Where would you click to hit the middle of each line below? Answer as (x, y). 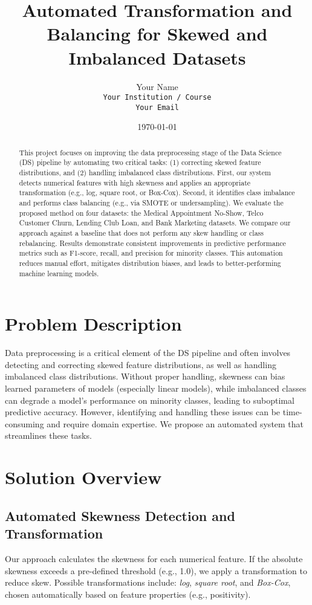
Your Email (157, 107)
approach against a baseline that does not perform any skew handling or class (141, 233)
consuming (24, 423)
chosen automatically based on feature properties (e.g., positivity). (128, 594)
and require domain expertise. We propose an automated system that (175, 423)
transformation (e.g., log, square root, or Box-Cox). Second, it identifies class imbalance (157, 192)
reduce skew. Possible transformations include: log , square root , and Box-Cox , (148, 582)
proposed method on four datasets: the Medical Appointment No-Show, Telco (141, 212)
